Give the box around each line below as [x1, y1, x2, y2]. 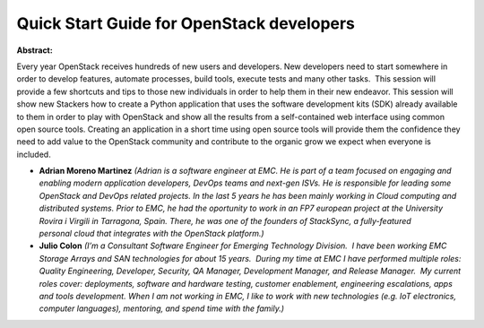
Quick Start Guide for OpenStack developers [16, 13, 356, 33]
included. [16, 149, 51, 160]
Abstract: [16, 45, 53, 56]
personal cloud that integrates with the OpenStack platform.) [39, 229, 264, 239]
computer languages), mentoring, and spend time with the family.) [39, 303, 285, 314]
